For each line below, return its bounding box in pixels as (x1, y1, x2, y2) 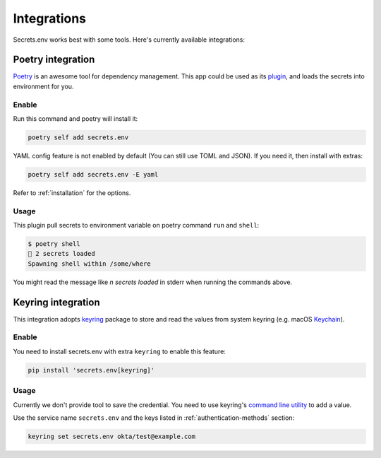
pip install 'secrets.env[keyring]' (28, 366, 155, 374)
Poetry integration (13, 54, 95, 66)
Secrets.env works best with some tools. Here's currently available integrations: (13, 35, 245, 44)
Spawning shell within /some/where (28, 259, 151, 268)
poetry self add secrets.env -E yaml (28, 170, 159, 178)
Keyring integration (13, 296, 100, 308)
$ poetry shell (28, 240, 80, 248)
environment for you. (13, 82, 74, 90)
